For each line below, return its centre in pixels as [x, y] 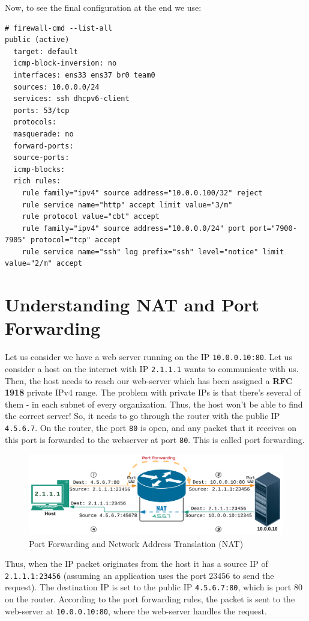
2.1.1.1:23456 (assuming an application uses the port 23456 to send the [139, 575]
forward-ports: [43, 146]
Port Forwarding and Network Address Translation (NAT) [136, 543]
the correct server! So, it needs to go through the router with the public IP [142, 416]
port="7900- [273, 228]
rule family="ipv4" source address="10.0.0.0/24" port [133, 228]
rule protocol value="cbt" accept [91, 217]
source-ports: [41, 158]
